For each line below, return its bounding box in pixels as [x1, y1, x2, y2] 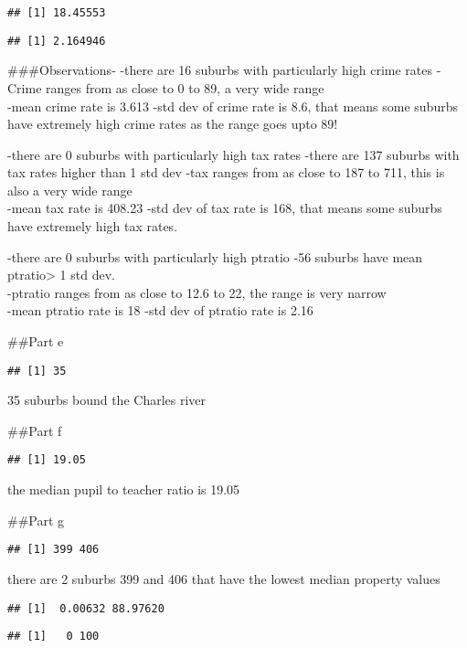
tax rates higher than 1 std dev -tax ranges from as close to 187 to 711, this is [7, 163, 445, 182]
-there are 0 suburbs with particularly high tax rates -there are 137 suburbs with [7, 144, 460, 164]
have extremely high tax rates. [7, 217, 178, 236]
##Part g [7, 510, 65, 529]
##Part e [7, 332, 64, 351]
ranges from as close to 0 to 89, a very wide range [46, 78, 324, 97]
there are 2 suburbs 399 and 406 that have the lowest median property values [7, 568, 440, 588]
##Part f [7, 420, 62, 440]
